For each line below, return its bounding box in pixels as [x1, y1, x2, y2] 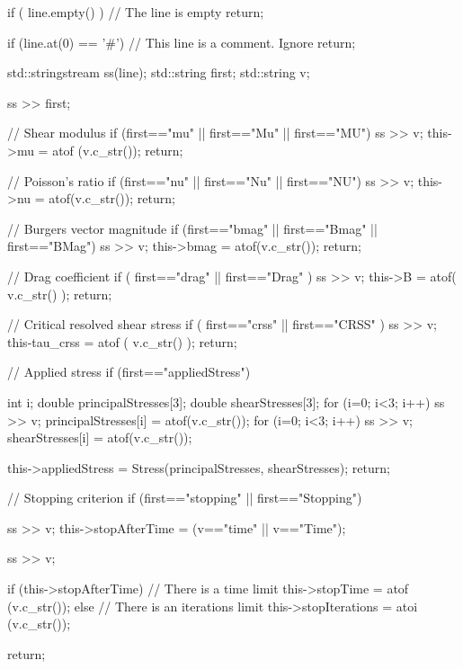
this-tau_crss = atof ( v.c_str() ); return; [7, 332, 237, 351]
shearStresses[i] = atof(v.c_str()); [7, 428, 192, 447]
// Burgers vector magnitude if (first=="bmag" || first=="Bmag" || [7, 219, 378, 237]
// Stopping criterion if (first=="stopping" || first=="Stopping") [7, 488, 362, 507]
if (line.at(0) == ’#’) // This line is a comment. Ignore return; [7, 32, 356, 51]
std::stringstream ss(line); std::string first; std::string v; [7, 63, 310, 82]
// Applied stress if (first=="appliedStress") [7, 362, 251, 381]
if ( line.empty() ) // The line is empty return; [7, 3, 264, 21]
